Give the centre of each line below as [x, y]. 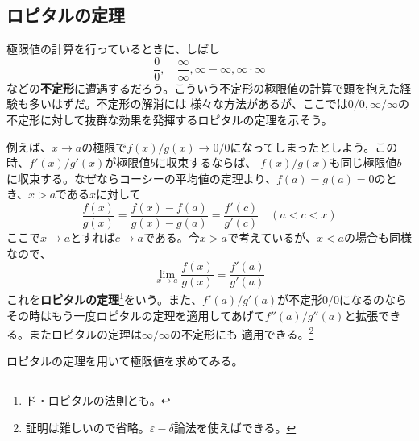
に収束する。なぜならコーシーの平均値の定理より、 [141, 178]
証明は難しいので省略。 [87, 427]
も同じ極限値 [363, 162]
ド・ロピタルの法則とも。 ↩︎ [98, 400]
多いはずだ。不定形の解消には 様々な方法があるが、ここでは [188, 104]
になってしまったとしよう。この [314, 146]
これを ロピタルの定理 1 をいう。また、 [105, 298]
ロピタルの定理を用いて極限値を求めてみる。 [125, 361]
